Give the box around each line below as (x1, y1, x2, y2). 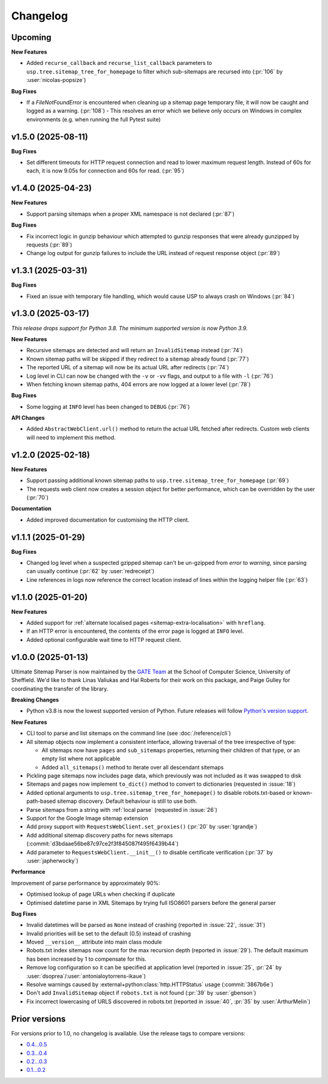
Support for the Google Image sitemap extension (26, 814, 149, 822)
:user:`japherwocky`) (26, 857, 79, 864)
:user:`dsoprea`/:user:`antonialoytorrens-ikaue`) (26, 972, 146, 980)
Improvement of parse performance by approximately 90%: (11, 879, 160, 887)
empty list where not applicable (41, 755, 121, 762)
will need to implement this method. (26, 434, 116, 441)
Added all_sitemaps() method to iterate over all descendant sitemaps (41, 763, 224, 771)
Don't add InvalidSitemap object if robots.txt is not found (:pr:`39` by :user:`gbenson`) (26, 989, 256, 997)
